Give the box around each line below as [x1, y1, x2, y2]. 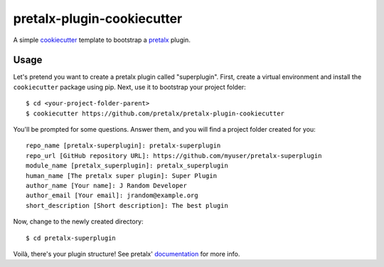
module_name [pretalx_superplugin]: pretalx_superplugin [26, 162, 229, 170]
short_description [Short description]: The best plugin [26, 201, 229, 209]
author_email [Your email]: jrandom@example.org [26, 192, 198, 199]
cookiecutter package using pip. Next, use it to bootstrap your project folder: [13, 83, 247, 91]
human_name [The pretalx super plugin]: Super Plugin [26, 172, 217, 179]
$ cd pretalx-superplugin [26, 234, 117, 242]
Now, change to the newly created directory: [13, 217, 144, 226]
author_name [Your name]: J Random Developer [26, 182, 188, 189]
